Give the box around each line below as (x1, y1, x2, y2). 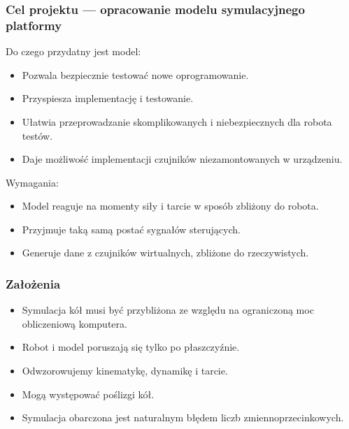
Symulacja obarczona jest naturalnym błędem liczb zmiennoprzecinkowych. (22, 410, 344, 425)
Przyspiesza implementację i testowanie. (22, 91, 194, 106)
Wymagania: (6, 175, 59, 189)
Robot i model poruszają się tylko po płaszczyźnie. (22, 340, 240, 354)
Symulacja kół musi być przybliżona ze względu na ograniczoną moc (22, 303, 314, 317)
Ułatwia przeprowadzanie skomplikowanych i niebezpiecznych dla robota (22, 114, 332, 129)
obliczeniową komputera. (22, 316, 127, 330)
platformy (6, 16, 62, 34)
